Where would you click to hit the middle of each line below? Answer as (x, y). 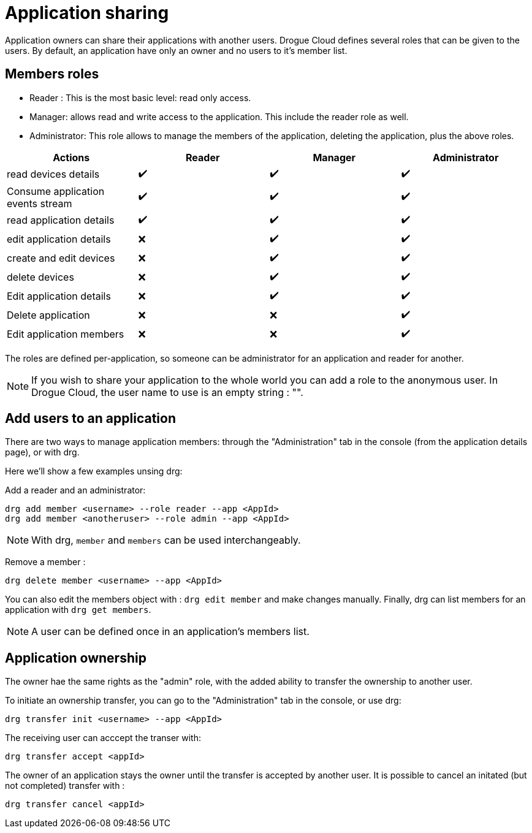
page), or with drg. (42, 452)
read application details (61, 220)
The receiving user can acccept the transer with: (103, 738)
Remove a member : (45, 562)
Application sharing (87, 13)
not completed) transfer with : (65, 786)
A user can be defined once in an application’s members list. (170, 632)
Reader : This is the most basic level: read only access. (140, 97)
